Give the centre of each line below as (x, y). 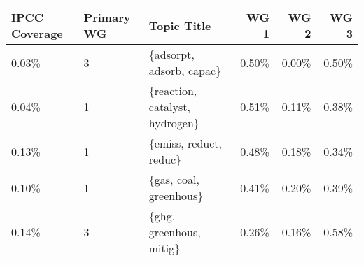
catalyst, (169, 107)
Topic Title (180, 25)
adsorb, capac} (185, 70)
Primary (107, 17)
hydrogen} (174, 123)
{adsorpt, (171, 54)
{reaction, (173, 91)
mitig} (164, 248)
